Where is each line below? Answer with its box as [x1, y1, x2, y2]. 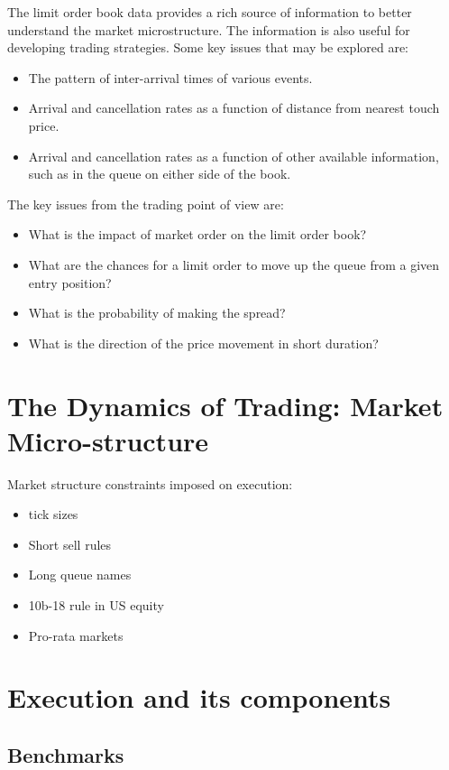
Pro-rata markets [28, 626, 124, 645]
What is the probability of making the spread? [28, 303, 286, 322]
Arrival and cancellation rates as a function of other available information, [28, 146, 439, 165]
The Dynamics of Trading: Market [7, 386, 444, 423]
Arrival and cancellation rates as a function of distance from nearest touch [28, 98, 440, 117]
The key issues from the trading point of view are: [7, 194, 284, 213]
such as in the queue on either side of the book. [28, 164, 291, 183]
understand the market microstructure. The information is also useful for [7, 20, 410, 39]
